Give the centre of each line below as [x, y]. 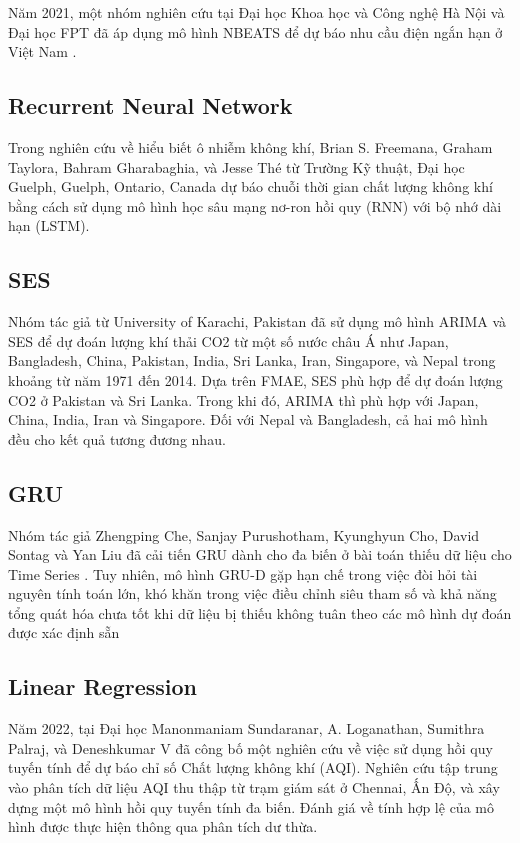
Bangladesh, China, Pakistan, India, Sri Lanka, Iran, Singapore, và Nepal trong [252, 360]
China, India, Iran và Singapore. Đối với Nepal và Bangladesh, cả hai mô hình [248, 419]
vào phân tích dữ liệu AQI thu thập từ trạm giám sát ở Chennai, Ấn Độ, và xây [254, 787]
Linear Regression [102, 686]
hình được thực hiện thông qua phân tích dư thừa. [163, 826]
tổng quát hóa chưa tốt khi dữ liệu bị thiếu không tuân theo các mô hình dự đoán [260, 612]
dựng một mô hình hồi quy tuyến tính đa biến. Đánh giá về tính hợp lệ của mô [251, 806]
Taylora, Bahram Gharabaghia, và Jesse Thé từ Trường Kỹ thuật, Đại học [236, 166]
